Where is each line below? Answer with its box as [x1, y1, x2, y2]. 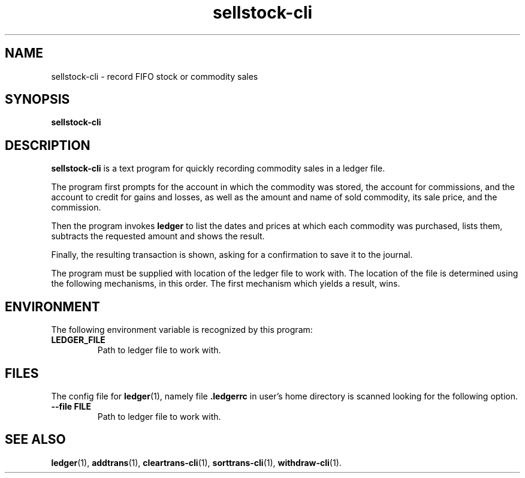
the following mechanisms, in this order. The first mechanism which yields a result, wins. [51, 278, 400, 289]
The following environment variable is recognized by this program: [51, 324, 313, 335]
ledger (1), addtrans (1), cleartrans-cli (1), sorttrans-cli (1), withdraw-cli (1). [51, 457, 342, 468]
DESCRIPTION [5, 137, 90, 153]
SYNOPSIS [5, 92, 70, 107]
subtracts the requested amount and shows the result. [51, 231, 265, 242]
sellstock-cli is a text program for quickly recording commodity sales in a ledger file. [51, 163, 385, 174]
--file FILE [51, 401, 91, 411]
